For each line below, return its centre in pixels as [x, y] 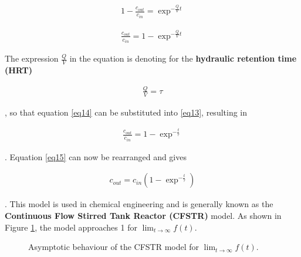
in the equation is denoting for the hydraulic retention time [183, 58]
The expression [32, 58]
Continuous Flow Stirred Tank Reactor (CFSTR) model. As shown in [143, 216]
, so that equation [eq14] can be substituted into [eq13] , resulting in [126, 112]
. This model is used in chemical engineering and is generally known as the [139, 204]
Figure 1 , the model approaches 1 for [71, 227]
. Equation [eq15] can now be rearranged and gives [96, 156]
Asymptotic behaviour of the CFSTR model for [114, 247]
